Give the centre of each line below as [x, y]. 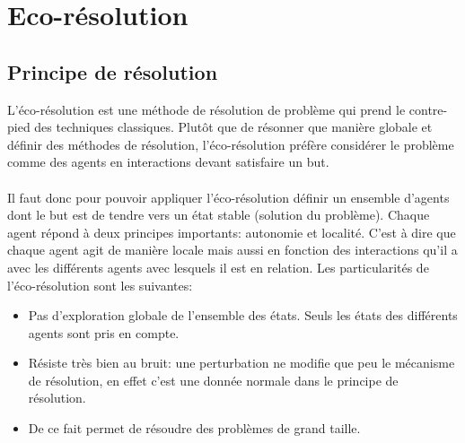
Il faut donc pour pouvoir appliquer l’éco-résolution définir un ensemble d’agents [228, 197]
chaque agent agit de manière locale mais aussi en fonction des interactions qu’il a [232, 250]
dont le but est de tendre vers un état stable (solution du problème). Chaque [219, 215]
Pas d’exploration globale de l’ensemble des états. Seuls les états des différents [243, 315]
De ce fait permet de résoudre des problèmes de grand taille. [194, 428]
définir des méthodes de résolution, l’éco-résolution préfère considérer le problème [231, 144]
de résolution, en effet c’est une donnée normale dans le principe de [213, 380]
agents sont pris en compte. [104, 332]
